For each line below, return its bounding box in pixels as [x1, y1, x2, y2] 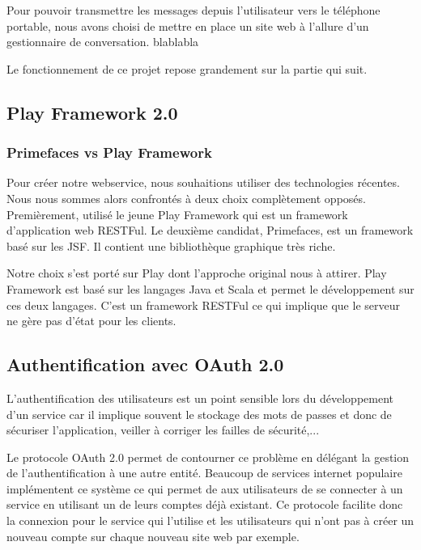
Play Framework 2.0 [6, 99, 178, 125]
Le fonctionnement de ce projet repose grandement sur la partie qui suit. [6, 60, 368, 77]
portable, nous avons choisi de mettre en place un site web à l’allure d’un [6, 17, 369, 34]
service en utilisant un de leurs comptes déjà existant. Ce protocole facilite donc [6, 496, 403, 513]
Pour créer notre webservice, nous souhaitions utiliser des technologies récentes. [6, 174, 400, 191]
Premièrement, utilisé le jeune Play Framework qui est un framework [6, 205, 348, 222]
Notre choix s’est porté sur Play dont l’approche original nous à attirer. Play [6, 264, 387, 281]
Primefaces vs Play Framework [6, 142, 212, 163]
